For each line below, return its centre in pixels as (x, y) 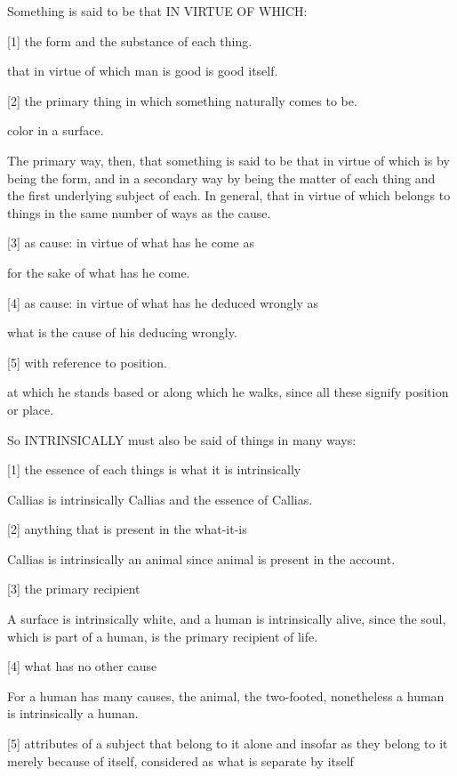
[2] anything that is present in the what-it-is (127, 529)
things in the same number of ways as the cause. (139, 212)
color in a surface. (56, 130)
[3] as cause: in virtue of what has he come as (131, 242)
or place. (31, 409)
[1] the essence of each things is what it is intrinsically (154, 469)
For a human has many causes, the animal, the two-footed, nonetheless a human (226, 695)
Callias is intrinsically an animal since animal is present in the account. (201, 558)
